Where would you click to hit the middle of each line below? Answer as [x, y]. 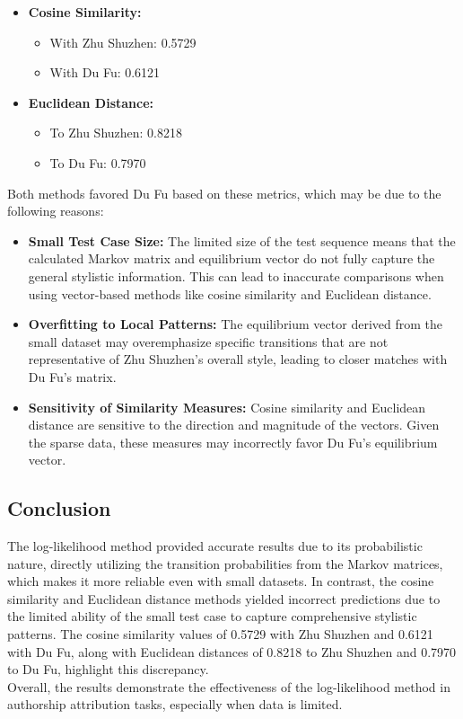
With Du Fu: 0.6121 [105, 72]
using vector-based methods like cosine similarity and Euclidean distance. [230, 293]
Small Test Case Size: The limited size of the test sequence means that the [242, 240]
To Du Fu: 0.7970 [98, 162]
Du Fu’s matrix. [72, 376]
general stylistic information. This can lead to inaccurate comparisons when [236, 275]
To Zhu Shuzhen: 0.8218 [116, 133]
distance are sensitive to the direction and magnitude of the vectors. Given [234, 425]
